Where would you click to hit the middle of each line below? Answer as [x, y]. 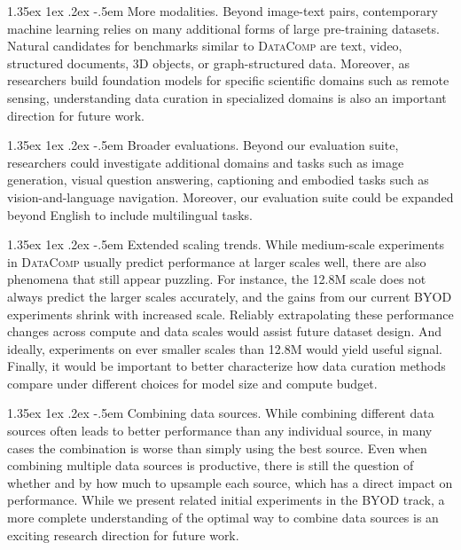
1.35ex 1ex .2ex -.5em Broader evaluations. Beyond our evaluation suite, [203, 145]
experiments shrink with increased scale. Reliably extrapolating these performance [230, 314]
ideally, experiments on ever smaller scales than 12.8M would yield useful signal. [225, 348]
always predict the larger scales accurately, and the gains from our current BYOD [230, 296]
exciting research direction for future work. [123, 534]
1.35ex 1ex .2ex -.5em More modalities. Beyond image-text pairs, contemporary [223, 11]
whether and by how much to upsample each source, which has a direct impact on [230, 482]
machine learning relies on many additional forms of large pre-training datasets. [223, 28]
